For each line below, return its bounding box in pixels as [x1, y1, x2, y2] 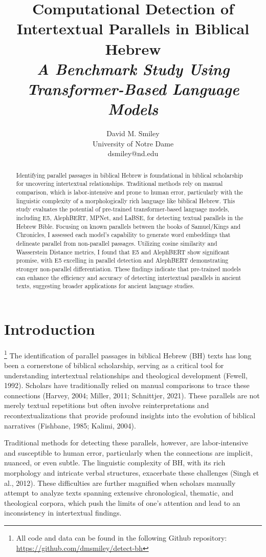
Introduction [4, 318, 95, 339]
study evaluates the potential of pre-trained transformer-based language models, [16, 205, 230, 213]
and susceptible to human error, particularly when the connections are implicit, [4, 447, 253, 458]
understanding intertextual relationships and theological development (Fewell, [4, 370, 248, 380]
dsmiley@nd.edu [107, 148, 159, 159]
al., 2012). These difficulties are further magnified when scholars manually [4, 477, 236, 488]
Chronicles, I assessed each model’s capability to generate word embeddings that [16, 230, 231, 239]
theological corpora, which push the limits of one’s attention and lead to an [4, 497, 240, 508]
